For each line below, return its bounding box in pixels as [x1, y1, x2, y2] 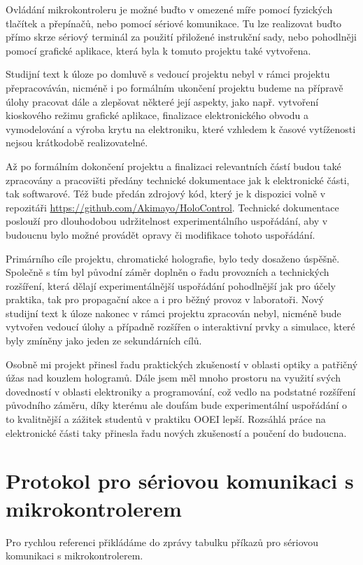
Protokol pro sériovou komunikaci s [6, 466, 354, 495]
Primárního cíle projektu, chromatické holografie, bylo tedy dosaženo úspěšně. [6, 251, 340, 265]
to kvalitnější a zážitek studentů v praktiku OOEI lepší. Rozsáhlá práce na [6, 412, 326, 426]
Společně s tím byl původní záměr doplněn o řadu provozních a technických [6, 265, 329, 279]
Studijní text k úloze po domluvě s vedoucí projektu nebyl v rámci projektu [6, 67, 330, 81]
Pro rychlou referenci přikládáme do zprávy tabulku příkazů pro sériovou [6, 534, 319, 549]
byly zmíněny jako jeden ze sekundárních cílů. [6, 333, 202, 348]
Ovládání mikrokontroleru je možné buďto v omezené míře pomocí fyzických [6, 2, 333, 16]
